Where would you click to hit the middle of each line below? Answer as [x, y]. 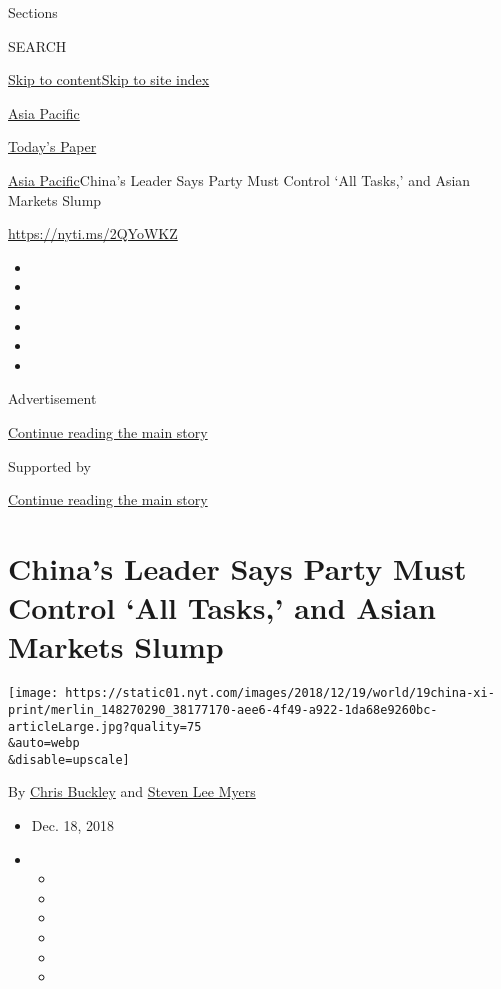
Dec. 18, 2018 [73, 825]
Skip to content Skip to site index [109, 79]
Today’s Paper [52, 146]
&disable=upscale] [69, 759]
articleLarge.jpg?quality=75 [105, 726]
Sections [33, 12]
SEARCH [37, 45]
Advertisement [52, 398]
